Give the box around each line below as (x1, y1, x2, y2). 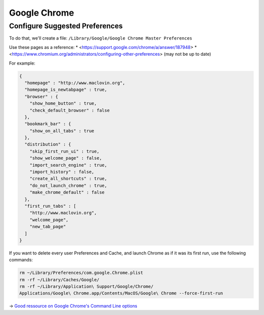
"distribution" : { (24, 142, 71, 147)
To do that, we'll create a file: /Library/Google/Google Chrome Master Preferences (9, 35, 193, 41)
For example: (9, 60, 36, 66)
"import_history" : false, (29, 169, 95, 175)
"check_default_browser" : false (29, 108, 110, 113)
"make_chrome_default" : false (29, 190, 105, 195)
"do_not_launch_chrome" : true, (29, 182, 108, 188)
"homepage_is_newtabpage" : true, (24, 87, 108, 92)
